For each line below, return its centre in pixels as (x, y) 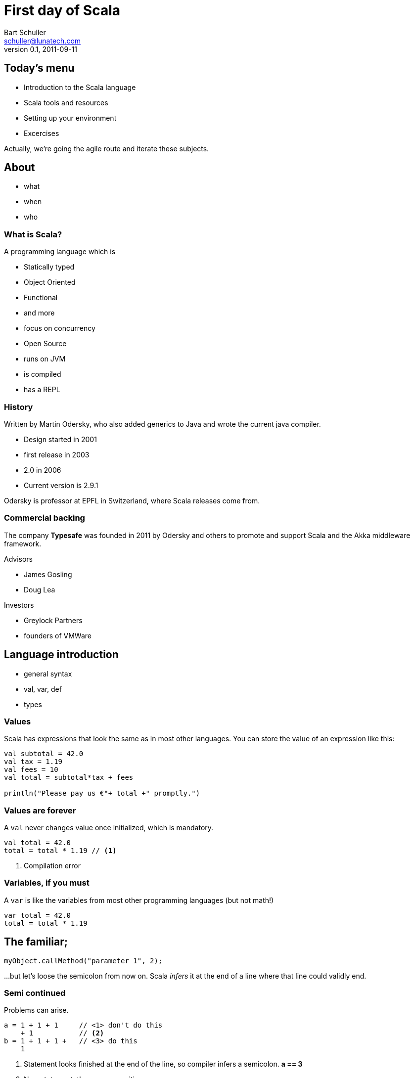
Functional (41, 298)
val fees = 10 (31, 770)
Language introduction (61, 655)
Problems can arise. (36, 1010)
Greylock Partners (53, 620)
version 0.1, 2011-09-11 (41, 49)
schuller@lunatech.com (43, 41)
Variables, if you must (47, 883)
